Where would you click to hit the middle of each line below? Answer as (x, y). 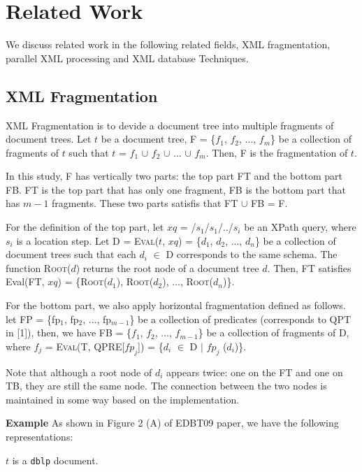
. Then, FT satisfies (309, 267)
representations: (39, 436)
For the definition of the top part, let (85, 227)
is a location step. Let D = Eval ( (88, 240)
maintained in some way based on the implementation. (123, 399)
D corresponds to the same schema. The (252, 254)
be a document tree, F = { (158, 139)
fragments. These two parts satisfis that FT (145, 203)
